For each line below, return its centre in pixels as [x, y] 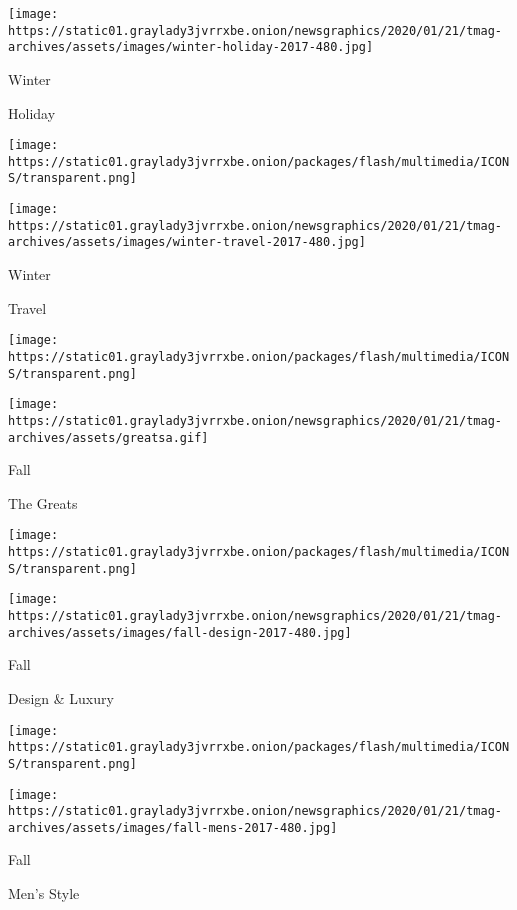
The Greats [43, 502]
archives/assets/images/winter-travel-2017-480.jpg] [187, 242]
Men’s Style [44, 893]
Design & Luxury [61, 697]
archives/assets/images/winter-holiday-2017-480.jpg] [191, 47]
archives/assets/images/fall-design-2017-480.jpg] [180, 632]
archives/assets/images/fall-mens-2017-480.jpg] [173, 827]
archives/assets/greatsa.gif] [108, 437]
